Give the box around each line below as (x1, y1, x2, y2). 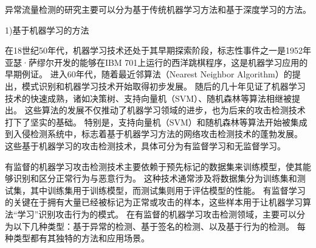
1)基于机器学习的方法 (5, 23, 89, 36)
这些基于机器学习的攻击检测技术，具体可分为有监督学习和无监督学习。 (5, 139, 286, 152)
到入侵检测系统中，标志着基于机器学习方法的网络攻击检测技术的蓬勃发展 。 (5, 127, 303, 140)
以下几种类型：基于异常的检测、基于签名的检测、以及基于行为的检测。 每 (13, 219, 306, 232)
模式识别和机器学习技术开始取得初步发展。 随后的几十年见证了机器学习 (21, 79, 306, 92)
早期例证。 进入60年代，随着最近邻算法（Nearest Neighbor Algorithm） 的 (5, 68, 292, 80)
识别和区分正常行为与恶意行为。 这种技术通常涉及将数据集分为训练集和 (13, 172, 297, 185)
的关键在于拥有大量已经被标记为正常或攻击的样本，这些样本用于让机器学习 (5, 196, 303, 208)
